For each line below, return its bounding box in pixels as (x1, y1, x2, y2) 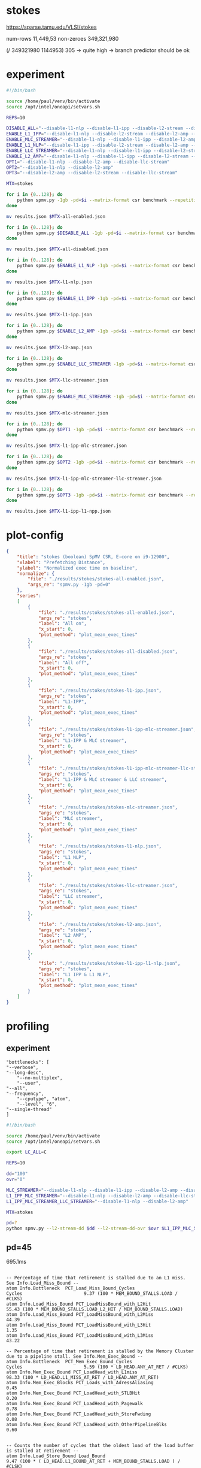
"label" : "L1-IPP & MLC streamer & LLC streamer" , (38, 776, 167, 782)
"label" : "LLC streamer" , (38, 894, 103, 900)
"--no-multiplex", (17, 1074, 63, 1081)
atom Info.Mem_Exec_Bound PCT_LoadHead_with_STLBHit (6, 1390, 141, 1396)
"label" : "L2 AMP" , (38, 933, 87, 939)
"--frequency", (6, 1091, 44, 1097)
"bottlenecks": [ (6, 1059, 50, 1065)
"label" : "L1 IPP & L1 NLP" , (38, 971, 111, 977)
